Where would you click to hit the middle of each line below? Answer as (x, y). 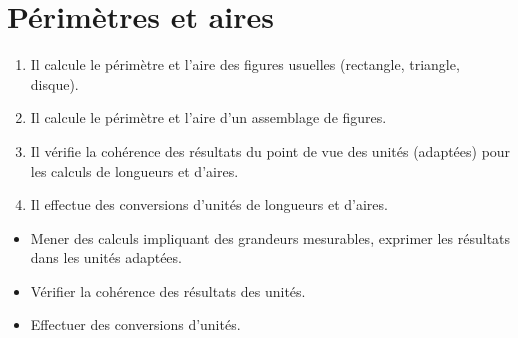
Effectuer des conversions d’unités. (135, 324)
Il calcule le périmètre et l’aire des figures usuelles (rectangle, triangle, (245, 64)
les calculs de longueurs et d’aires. (134, 170)
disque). (54, 83)
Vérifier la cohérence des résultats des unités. (168, 290)
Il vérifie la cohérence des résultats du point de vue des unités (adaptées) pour (270, 150)
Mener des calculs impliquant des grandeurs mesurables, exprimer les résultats (270, 237)
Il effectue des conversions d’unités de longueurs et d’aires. (209, 204)
